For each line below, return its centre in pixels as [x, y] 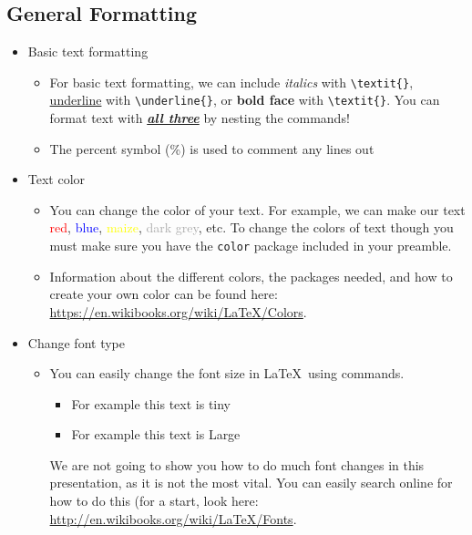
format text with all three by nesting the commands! [200, 118]
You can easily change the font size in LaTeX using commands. [227, 373]
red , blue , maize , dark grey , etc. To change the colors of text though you [251, 227]
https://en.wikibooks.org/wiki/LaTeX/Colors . [178, 311]
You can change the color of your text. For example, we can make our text [257, 209]
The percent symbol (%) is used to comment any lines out [212, 148]
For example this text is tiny [151, 403]
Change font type [76, 342]
